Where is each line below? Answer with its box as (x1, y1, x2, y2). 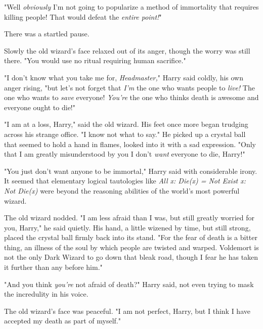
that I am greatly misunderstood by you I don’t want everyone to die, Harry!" (4, 149, 245, 159)
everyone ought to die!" (4, 102, 75, 112)
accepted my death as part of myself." (4, 315, 121, 326)
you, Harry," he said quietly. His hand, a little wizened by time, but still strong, (4, 222, 251, 232)
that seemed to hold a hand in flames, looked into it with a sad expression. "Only (4, 138, 256, 149)
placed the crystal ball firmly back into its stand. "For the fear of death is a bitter (4, 232, 258, 243)
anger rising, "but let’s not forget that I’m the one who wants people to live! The (4, 82, 255, 92)
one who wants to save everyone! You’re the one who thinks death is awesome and (4, 92, 259, 103)
